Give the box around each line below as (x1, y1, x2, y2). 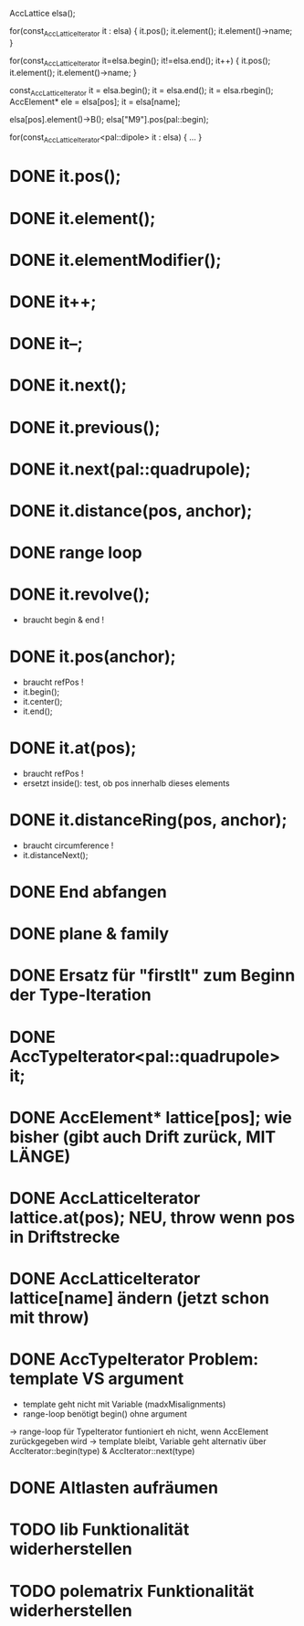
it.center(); (22, 696, 63, 707)
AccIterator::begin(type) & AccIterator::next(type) (9, 1446, 195, 1457)
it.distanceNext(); (22, 849, 89, 860)
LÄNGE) (9, 1146, 71, 1166)
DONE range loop (9, 543, 143, 563)
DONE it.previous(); (9, 417, 161, 438)
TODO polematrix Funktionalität (9, 1580, 255, 1601)
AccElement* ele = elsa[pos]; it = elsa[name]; (9, 96, 181, 108)
